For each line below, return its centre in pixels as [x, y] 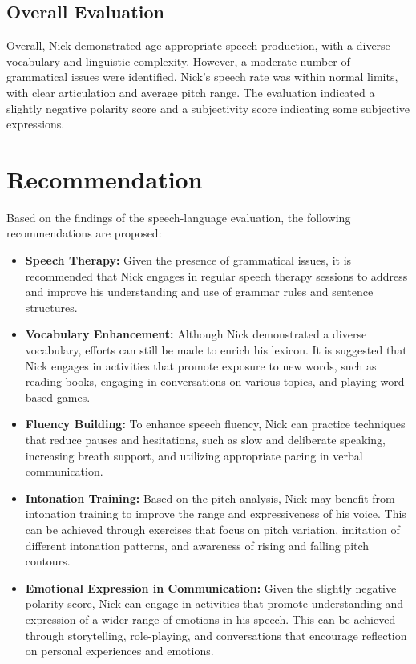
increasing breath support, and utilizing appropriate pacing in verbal [194, 455]
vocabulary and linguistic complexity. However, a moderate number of [178, 61]
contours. [48, 561]
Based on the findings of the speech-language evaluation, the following [179, 217]
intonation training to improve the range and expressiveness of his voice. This [216, 514]
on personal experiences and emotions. [119, 651]
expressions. [36, 124]
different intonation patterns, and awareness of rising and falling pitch [197, 545]
